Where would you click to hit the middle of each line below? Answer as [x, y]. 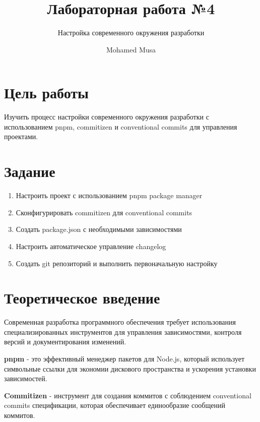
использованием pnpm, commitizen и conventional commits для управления [121, 126]
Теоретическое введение [82, 298]
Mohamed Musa [131, 49]
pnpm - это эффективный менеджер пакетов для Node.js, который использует [124, 359]
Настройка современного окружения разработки [131, 33]
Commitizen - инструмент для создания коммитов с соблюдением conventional [128, 395]
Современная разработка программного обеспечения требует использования [120, 322]
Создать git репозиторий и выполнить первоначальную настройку [117, 263]
